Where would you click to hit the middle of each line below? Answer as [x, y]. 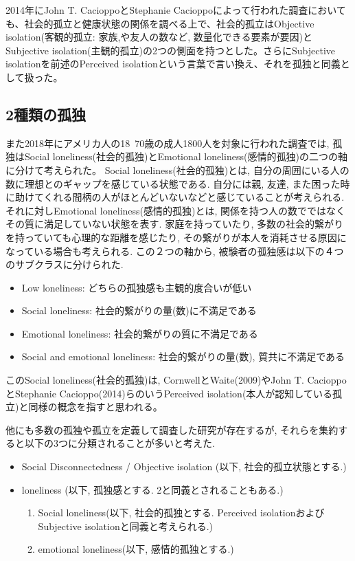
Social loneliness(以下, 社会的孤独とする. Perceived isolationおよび [181, 513]
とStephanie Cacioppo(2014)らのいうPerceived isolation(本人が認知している [169, 393]
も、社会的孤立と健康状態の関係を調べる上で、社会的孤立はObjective [160, 23]
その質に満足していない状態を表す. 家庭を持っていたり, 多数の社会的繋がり [174, 224]
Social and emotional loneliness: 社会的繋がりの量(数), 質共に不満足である [183, 356]
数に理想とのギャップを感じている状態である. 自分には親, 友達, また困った [173, 183]
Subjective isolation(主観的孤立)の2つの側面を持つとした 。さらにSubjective [171, 50]
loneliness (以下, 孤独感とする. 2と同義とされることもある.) [152, 489]
